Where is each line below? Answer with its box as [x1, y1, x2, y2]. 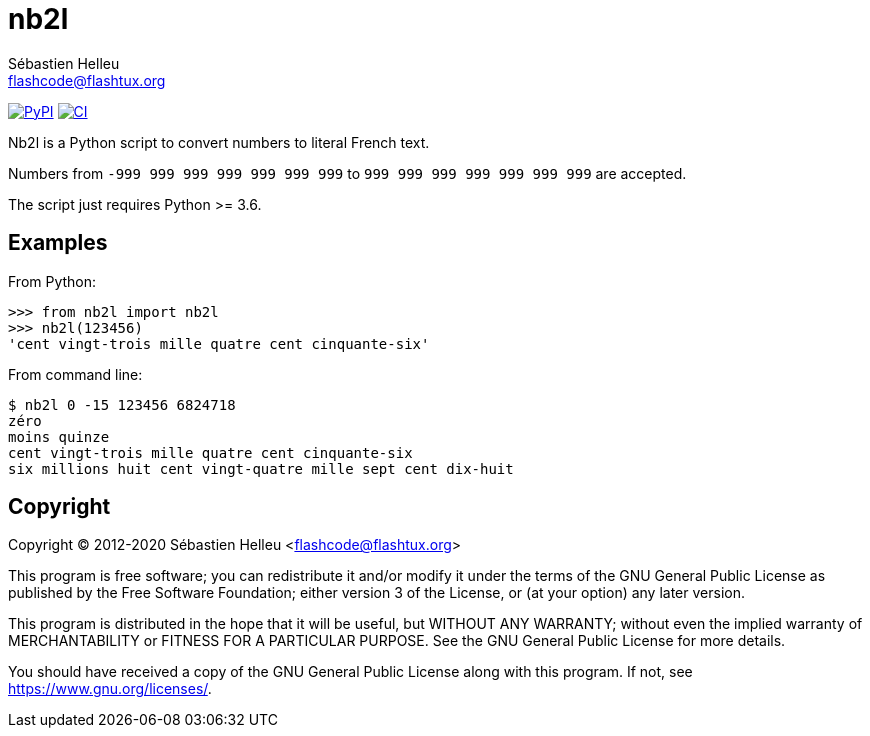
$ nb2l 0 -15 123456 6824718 [8, 396, 236, 413]
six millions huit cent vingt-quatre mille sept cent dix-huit [8, 460, 514, 477]
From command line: [8, 365, 143, 383]
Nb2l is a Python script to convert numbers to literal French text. [8, 133, 430, 151]
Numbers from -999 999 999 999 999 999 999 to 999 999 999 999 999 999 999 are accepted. [8, 164, 687, 182]
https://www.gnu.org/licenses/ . [8, 680, 212, 698]
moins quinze [8, 428, 110, 445]
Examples [8, 230, 108, 256]
